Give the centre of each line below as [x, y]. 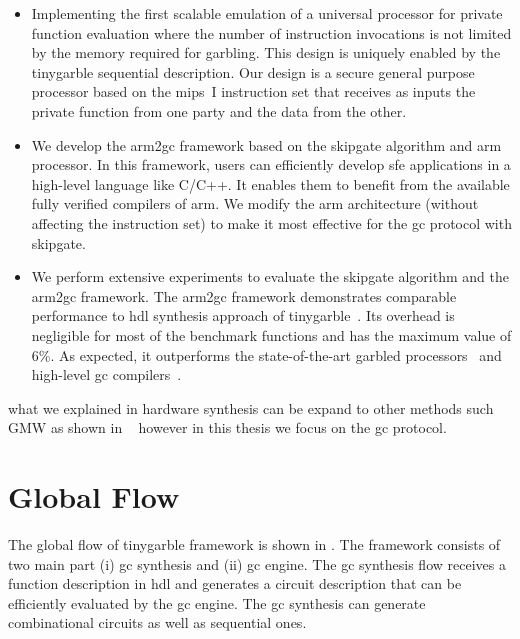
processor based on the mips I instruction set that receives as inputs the [253, 91]
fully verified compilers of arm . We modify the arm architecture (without [255, 203]
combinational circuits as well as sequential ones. [157, 622]
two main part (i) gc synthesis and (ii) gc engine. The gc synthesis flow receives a [257, 563]
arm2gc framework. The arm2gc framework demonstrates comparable [244, 295]
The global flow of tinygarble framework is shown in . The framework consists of [254, 544]
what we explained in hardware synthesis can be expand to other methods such [251, 407]
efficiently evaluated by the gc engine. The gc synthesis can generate [217, 602]
